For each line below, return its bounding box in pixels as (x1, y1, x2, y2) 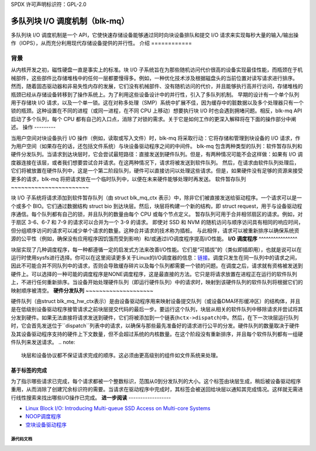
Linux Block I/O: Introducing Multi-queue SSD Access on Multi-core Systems (25, 404, 211, 412)
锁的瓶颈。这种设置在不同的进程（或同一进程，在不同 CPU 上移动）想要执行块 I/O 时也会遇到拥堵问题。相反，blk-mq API (11, 107, 303, 114)
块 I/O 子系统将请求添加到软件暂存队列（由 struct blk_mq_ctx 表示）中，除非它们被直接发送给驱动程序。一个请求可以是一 (11, 194, 303, 201)
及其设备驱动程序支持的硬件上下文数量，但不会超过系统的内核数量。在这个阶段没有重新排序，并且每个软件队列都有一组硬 (11, 330, 303, 338)
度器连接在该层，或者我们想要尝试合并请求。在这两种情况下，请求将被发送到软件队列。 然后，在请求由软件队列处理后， (11, 159, 300, 166)
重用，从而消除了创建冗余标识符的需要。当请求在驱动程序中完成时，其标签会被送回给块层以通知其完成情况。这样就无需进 (11, 386, 303, 393)
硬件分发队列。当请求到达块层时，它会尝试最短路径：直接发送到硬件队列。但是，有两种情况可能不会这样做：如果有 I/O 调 (11, 151, 303, 158)
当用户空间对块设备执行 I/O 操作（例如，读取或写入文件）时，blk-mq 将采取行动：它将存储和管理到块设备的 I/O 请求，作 (11, 135, 301, 142)
